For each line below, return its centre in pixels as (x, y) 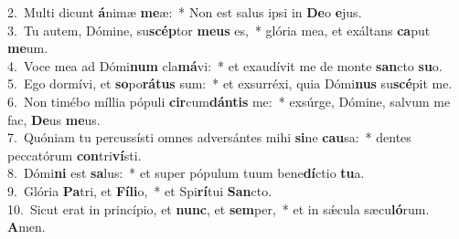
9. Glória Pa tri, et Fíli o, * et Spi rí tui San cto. (140, 190)
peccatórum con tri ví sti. (75, 155)
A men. (27, 227)
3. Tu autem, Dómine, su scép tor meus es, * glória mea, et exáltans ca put (219, 30)
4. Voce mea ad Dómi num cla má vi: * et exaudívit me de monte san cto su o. (225, 65)
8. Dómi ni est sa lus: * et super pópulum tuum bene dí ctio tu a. (186, 173)
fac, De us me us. (54, 119)
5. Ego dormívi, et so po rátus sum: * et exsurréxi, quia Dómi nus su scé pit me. (230, 83)
